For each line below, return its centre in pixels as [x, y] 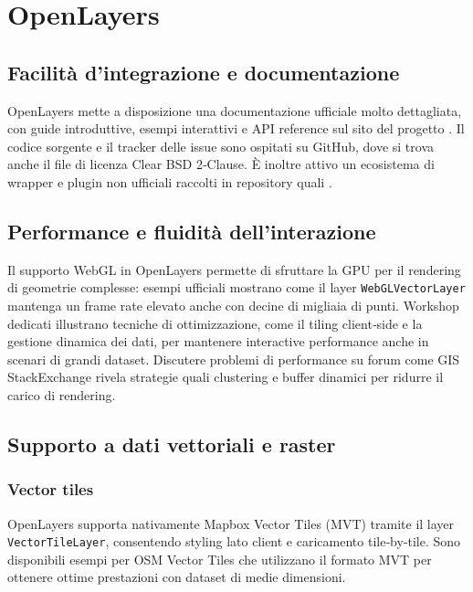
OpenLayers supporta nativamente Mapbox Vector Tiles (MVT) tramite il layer [231, 523]
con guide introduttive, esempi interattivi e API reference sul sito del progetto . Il [236, 128]
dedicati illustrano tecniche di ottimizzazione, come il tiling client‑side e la [215, 323]
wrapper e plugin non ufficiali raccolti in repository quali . [170, 181]
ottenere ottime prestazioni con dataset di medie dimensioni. [177, 577]
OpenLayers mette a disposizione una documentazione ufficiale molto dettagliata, [235, 110]
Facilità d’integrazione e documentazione [204, 72]
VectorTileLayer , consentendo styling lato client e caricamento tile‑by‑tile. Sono [234, 541]
